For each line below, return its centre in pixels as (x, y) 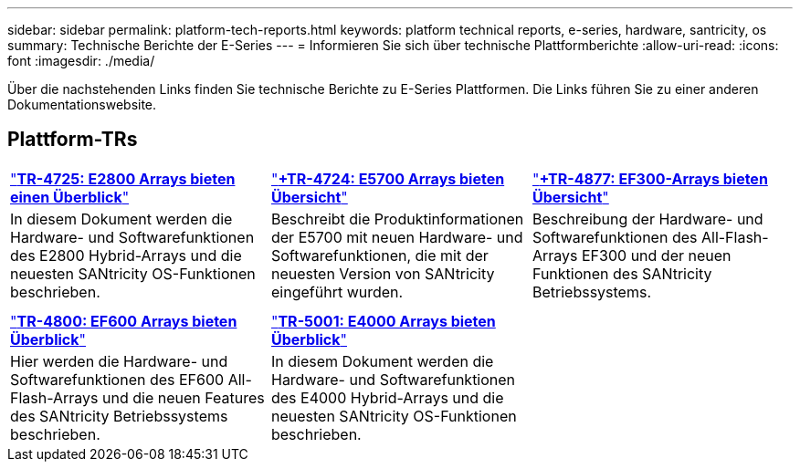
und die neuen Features (184, 397)
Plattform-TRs (73, 140)
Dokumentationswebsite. (82, 104)
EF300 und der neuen (656, 255)
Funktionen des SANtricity (622, 273)
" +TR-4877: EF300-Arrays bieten (650, 178)
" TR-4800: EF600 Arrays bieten (124, 321)
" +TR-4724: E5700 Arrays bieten (388, 178)
